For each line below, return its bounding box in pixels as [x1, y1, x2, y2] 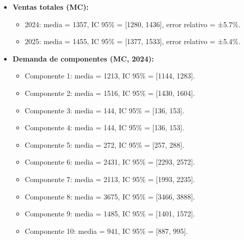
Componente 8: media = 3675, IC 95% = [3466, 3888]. [25, 191, 195, 202]
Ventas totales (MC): [12, 2, 89, 12]
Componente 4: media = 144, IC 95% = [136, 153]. [25, 122, 185, 133]
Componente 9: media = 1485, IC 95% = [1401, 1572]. [25, 208, 195, 219]
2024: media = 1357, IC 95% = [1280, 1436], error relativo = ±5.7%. [25, 18, 240, 29]
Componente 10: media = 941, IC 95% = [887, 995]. [25, 225, 188, 236]
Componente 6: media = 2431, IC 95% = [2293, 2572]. [25, 156, 195, 167]
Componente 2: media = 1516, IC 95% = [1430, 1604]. [25, 87, 195, 98]
